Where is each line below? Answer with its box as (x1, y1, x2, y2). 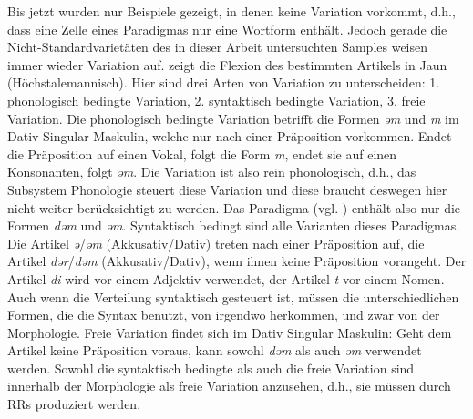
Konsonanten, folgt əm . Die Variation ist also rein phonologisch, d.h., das (7, 162, 416, 181)
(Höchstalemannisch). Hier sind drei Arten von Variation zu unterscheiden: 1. (7, 73, 440, 92)
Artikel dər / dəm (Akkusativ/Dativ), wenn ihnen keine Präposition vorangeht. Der (7, 251, 467, 271)
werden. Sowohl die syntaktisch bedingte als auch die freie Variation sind (7, 358, 415, 377)
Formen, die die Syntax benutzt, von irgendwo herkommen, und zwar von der (7, 305, 440, 324)
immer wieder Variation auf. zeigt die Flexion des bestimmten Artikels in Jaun (7, 55, 447, 74)
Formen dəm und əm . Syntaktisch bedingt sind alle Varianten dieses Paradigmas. (7, 216, 460, 235)
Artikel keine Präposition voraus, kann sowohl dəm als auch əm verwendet (7, 341, 422, 360)
